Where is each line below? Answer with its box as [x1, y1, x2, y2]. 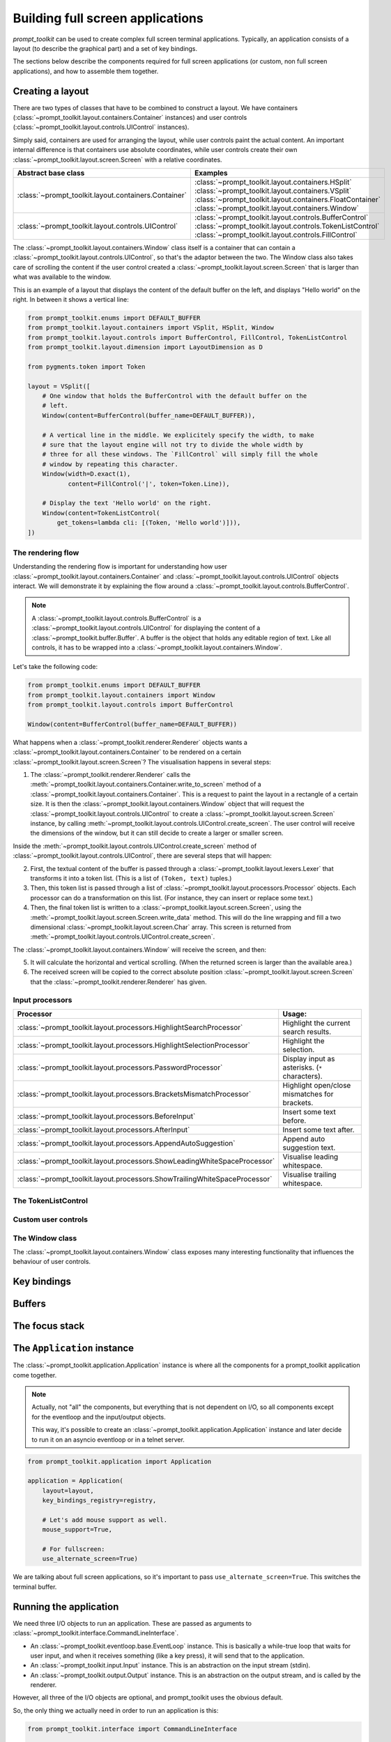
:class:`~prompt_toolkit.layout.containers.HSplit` [194, 177, 352, 187]
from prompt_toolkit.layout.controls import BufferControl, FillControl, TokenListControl [27, 333, 348, 341]
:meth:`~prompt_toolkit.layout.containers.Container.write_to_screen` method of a [30, 780, 261, 789]
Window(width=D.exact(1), [42, 470, 131, 478]
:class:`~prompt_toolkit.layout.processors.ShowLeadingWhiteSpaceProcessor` [17, 1157, 275, 1166]
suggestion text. [282, 1143, 336, 1153]
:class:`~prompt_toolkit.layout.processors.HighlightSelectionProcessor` [17, 1040, 251, 1050]
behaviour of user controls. [13, 1258, 91, 1266]
